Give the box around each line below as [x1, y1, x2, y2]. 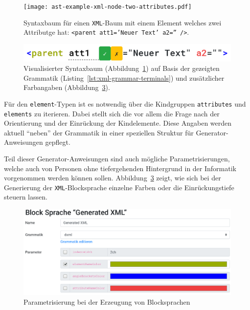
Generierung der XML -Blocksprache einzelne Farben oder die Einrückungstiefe [4, 182, 234, 192]
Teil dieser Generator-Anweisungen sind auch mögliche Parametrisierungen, [4, 154, 230, 164]
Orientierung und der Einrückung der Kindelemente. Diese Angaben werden [4, 118, 232, 128]
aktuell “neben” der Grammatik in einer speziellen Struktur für [4, 127, 194, 137]
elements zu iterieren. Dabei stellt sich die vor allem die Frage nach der [4, 108, 220, 118]
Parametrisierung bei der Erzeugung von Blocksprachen [23, 296, 190, 307]
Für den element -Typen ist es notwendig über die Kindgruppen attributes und [4, 98, 246, 109]
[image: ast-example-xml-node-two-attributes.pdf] [23, 3, 192, 10]
